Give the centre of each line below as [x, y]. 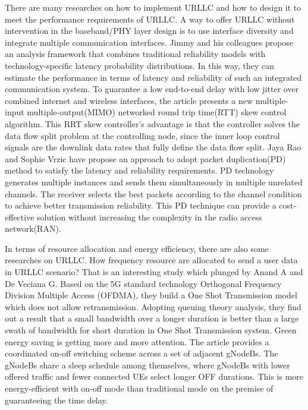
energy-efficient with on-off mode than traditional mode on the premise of [139, 388]
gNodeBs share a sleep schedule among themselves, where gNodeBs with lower [147, 365]
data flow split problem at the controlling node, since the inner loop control [142, 135]
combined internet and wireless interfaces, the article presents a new [129, 100]
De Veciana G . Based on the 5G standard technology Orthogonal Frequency [143, 283]
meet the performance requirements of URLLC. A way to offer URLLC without [150, 19]
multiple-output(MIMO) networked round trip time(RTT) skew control [157, 112]
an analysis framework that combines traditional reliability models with [135, 54]
